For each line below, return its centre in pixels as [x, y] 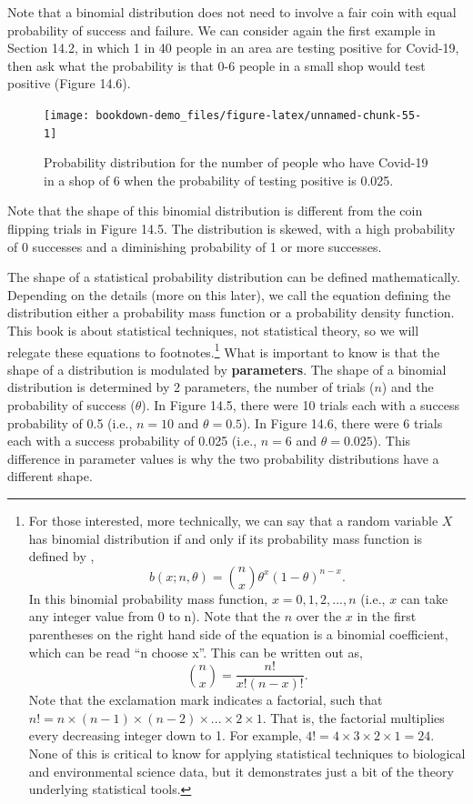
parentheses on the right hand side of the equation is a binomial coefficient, [238, 634]
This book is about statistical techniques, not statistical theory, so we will [213, 331]
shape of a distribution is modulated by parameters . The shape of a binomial [227, 369]
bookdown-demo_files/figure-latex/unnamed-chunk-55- [259, 115]
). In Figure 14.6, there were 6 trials [342, 422]
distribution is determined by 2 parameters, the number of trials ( [191, 387]
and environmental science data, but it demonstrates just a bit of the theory [241, 771]
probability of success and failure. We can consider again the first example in [221, 30]
